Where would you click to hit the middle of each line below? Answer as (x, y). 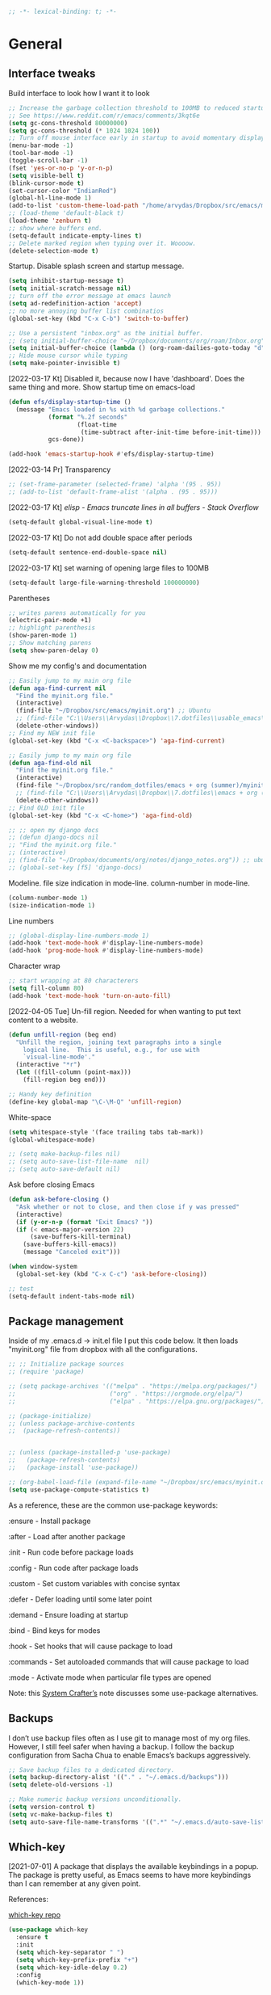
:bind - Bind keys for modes (54, 1630)
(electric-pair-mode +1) (50, 621)
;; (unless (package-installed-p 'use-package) (90, 1453)
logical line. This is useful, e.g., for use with (111, 1050)
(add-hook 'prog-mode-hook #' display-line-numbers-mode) (106, 951)
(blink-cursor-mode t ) (46, 183)
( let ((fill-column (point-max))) (73, 1072)
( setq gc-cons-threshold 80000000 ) (68, 123)
